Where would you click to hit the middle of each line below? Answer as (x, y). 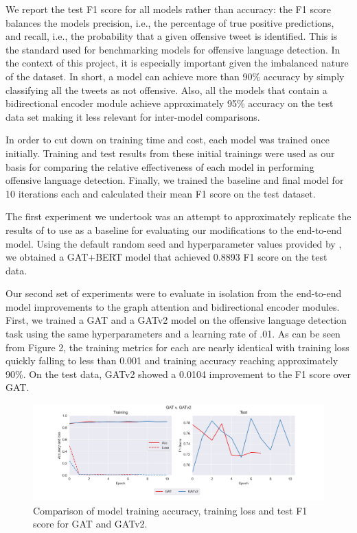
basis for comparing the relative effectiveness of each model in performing (160, 166)
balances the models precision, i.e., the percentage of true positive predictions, (170, 22)
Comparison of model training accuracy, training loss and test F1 (170, 510)
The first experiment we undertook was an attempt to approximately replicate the (178, 216)
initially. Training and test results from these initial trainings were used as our (170, 153)
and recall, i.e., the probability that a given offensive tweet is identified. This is (172, 36)
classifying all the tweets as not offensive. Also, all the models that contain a (166, 90)
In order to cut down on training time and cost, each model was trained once (168, 140)
